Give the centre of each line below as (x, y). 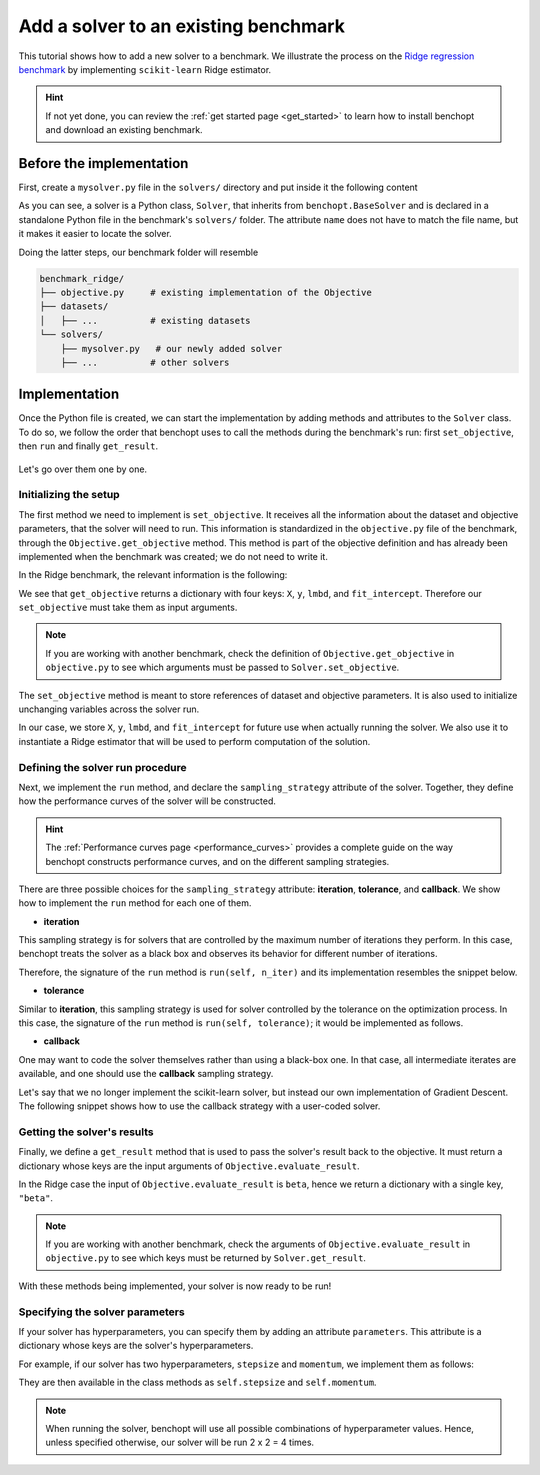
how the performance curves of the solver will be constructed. (147, 801)
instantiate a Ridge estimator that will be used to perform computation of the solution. (194, 741)
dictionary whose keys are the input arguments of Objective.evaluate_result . (189, 1166)
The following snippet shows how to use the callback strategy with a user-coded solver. (199, 1106)
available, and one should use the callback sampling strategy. (146, 1074)
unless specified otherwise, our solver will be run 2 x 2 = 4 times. (180, 1442)
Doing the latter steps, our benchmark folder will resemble (138, 252)
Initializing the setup (69, 495)
